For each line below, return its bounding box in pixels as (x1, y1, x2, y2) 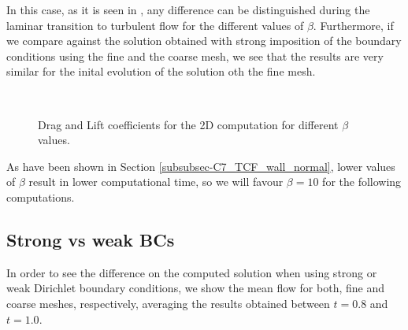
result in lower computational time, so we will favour (28, 173, 284, 190)
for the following (322, 173, 402, 190)
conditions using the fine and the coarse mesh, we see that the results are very (6, 47, 384, 64)
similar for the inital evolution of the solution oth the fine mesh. (6, 63, 316, 80)
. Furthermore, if (313, 17, 394, 33)
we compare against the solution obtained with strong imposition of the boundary (6, 32, 402, 49)
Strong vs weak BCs (6, 227, 175, 251)
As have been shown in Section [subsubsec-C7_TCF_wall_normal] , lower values (6, 158, 395, 174)
